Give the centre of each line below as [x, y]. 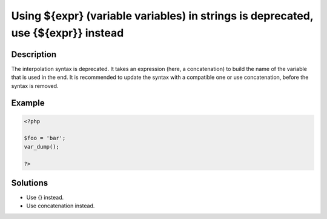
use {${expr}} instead [68, 33]
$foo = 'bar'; [45, 138]
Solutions [30, 183]
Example [28, 103]
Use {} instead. [45, 198]
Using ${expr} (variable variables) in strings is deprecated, [162, 16]
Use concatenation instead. [61, 206]
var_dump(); [42, 147]
